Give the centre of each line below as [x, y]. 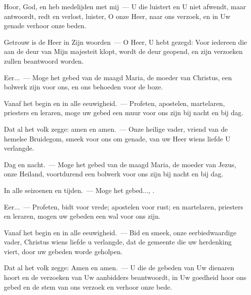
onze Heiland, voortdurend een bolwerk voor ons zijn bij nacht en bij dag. [114, 174]
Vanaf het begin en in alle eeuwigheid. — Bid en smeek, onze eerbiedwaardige [120, 232]
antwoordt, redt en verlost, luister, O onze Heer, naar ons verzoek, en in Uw [117, 16]
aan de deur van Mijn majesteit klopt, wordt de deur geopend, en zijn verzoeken [123, 51]
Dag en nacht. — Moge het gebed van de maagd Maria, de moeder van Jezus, [120, 164]
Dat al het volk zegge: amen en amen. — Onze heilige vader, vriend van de [116, 129]
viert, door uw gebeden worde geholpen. [63, 251]
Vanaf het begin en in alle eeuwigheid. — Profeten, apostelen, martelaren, [115, 103]
